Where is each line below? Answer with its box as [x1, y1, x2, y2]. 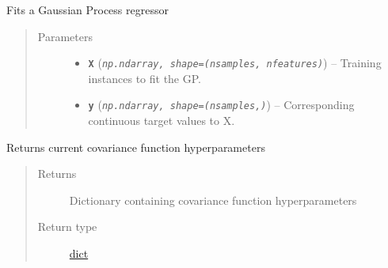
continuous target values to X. [88, 112, 235, 129]
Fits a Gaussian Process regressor [6, 2, 169, 17]
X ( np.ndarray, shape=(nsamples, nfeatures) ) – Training [88, 55, 382, 71]
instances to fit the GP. [88, 70, 201, 86]
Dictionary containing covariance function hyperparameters [69, 191, 357, 208]
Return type [37, 218, 97, 235]
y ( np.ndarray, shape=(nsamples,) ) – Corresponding [88, 96, 355, 113]
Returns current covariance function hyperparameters [6, 138, 265, 155]
